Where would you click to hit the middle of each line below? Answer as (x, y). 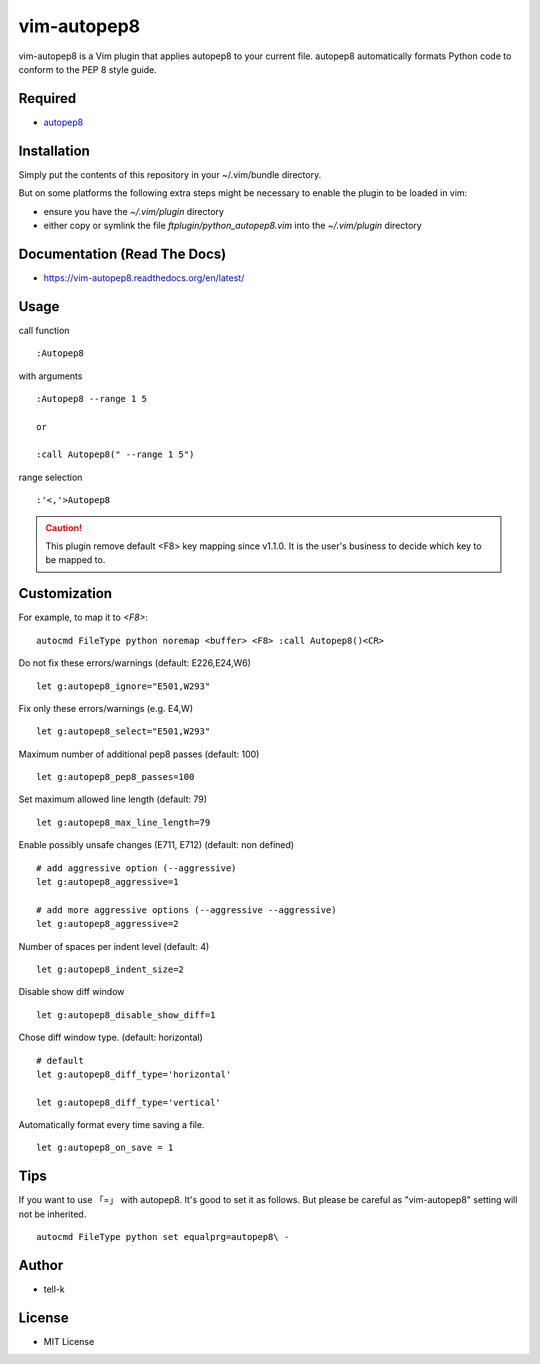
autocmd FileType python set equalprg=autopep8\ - (163, 1237)
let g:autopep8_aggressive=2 (107, 924)
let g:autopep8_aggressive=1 (107, 882)
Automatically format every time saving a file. (111, 1125)
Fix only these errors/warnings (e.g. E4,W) (106, 708)
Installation (54, 150)
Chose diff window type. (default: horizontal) (111, 1037)
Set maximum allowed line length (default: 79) (113, 799)
